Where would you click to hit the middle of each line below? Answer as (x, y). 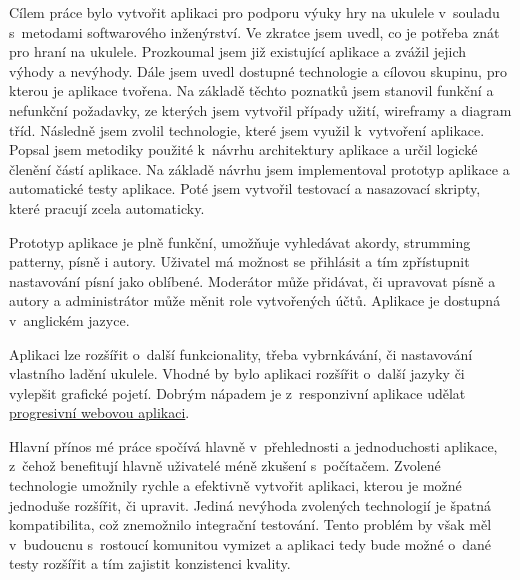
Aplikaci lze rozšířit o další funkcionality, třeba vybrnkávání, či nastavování (241, 353)
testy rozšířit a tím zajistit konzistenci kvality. (150, 563)
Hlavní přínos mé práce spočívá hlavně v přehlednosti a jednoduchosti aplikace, (253, 445)
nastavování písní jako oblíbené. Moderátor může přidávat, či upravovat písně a (252, 280)
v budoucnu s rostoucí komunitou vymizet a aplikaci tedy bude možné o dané (250, 543)
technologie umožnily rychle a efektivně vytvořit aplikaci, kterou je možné (235, 485)
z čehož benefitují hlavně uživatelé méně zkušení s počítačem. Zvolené (225, 465)
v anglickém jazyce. (69, 319)
